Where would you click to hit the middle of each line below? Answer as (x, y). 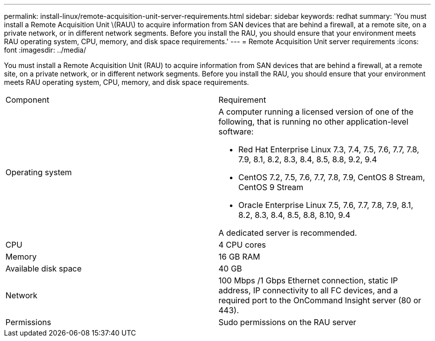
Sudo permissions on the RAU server (288, 322)
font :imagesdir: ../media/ (45, 50)
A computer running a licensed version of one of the (316, 112)
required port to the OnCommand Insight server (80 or (320, 300)
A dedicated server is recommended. (288, 233)
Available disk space (44, 269)
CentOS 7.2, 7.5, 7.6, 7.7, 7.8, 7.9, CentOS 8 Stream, (332, 177)
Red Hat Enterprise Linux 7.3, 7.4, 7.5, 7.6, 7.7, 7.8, (329, 149)
